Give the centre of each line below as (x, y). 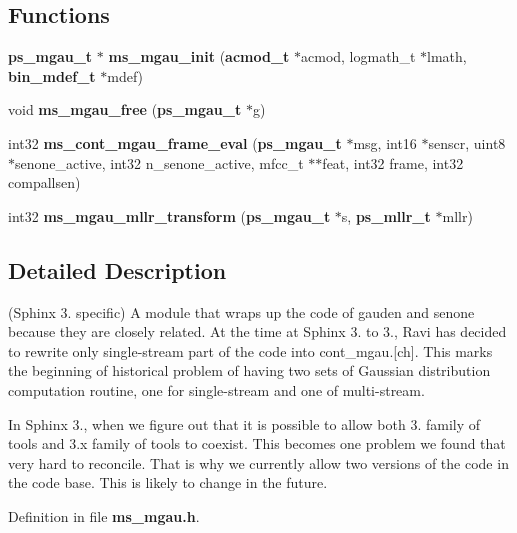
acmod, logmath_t (358, 56)
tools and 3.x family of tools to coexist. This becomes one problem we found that (257, 443)
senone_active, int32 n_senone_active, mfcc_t (159, 162)
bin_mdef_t (52, 75)
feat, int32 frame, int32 (393, 162)
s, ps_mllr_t (386, 215)
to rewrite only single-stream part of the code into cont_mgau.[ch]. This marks (250, 350)
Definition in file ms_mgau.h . (104, 515)
